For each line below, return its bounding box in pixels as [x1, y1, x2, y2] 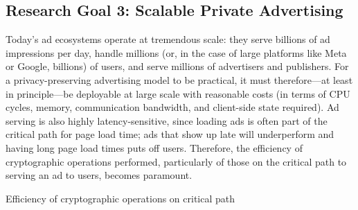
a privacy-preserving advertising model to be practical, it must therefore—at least [6, 72, 353, 87]
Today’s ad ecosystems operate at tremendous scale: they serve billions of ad [6, 32, 330, 46]
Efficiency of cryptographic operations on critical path [6, 191, 235, 205]
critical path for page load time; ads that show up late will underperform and [6, 127, 334, 141]
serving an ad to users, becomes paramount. [6, 168, 193, 182]
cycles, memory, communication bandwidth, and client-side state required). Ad [6, 100, 339, 114]
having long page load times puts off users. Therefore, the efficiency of [6, 140, 303, 155]
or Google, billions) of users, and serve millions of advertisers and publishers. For [6, 59, 349, 73]
